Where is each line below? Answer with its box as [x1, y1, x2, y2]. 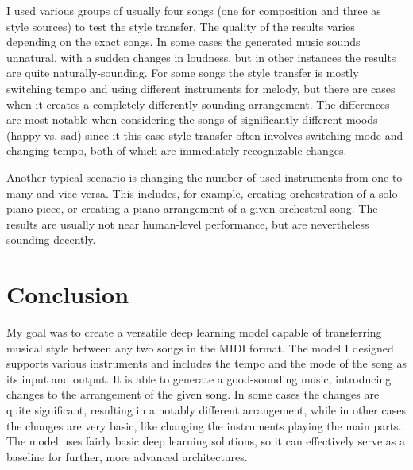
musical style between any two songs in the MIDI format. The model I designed [6, 339, 394, 356]
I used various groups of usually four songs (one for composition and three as [6, 2, 381, 18]
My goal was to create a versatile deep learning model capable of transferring [6, 324, 382, 341]
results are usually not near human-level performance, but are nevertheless [6, 215, 369, 232]
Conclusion [6, 278, 129, 310]
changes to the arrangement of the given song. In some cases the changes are [6, 386, 380, 403]
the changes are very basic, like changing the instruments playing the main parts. [6, 417, 402, 433]
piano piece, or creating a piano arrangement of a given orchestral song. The [6, 200, 378, 217]
